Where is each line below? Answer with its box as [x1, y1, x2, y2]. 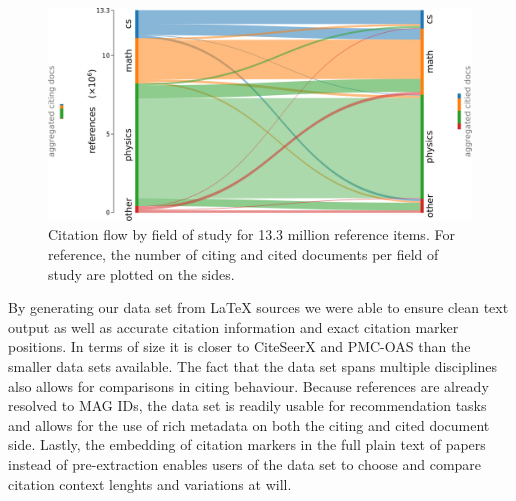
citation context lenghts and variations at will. [8, 473, 292, 494]
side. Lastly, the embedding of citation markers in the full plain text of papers [8, 434, 486, 455]
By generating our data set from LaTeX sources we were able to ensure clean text [8, 297, 509, 318]
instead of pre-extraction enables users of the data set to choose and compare [8, 453, 482, 474]
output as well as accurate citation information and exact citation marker [8, 316, 459, 337]
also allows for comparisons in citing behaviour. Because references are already [8, 375, 489, 396]
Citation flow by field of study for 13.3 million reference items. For [48, 224, 455, 245]
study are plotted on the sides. [48, 263, 235, 284]
